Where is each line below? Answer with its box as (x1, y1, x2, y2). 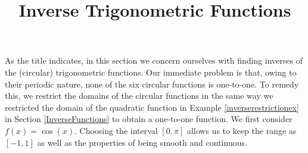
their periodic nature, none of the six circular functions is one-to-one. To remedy (5, 77, 299, 90)
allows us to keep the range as (186, 124, 297, 136)
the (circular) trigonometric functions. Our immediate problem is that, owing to (5, 65, 297, 78)
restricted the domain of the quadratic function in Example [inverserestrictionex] (5, 101, 299, 113)
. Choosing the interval (74, 124, 158, 136)
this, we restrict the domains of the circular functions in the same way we (5, 89, 273, 102)
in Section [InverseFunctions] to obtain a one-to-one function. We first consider (5, 113, 293, 125)
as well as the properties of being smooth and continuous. (37, 136, 247, 148)
